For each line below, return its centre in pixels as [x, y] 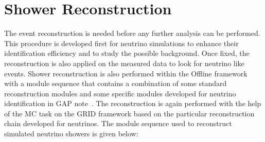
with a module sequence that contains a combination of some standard [116, 83]
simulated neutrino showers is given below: [71, 134]
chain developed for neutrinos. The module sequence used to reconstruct [118, 123]
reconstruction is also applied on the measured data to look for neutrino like [124, 63]
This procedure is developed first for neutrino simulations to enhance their [121, 43]
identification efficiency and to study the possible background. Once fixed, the [127, 53]
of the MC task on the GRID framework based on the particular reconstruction [129, 113]
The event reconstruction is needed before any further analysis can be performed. [132, 33]
